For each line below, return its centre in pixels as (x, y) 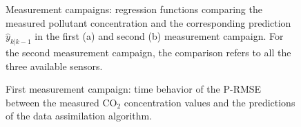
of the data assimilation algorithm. (79, 116)
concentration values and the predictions (210, 102)
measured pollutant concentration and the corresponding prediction (148, 22)
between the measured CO (61, 102)
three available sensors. (54, 66)
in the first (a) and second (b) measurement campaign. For (159, 36)
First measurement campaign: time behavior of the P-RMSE (134, 89)
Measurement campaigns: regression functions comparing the (134, 9)
